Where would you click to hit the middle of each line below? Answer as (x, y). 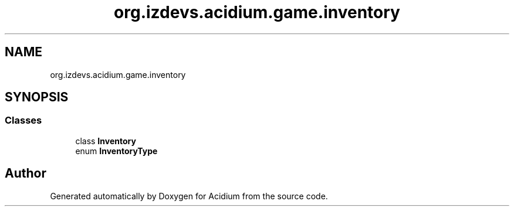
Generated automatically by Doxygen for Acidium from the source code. (189, 196)
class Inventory (106, 141)
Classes (23, 120)
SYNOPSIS (37, 97)
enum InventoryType (116, 151)
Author (26, 173)
